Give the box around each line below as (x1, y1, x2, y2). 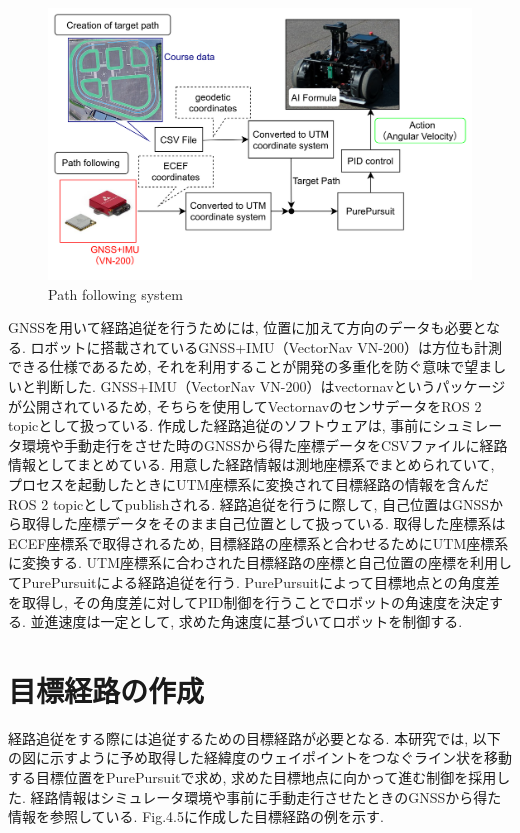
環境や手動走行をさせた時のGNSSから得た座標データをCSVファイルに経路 (21, 434, 508, 455)
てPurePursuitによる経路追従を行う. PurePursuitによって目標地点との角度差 (8, 571, 500, 592)
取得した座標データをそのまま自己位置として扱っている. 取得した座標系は (21, 513, 506, 534)
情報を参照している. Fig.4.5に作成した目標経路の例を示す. (8, 806, 384, 827)
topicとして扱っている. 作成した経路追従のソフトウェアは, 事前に (8, 415, 433, 436)
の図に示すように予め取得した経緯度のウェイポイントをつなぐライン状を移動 (8, 747, 512, 768)
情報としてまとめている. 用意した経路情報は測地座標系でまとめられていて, (8, 454, 495, 475)
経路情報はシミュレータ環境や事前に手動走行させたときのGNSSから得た (30, 786, 502, 807)
